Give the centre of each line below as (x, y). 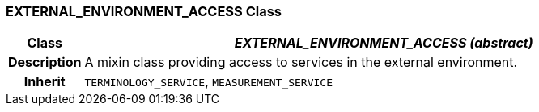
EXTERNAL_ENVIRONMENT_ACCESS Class (144, 11)
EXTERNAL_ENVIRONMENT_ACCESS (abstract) (384, 43)
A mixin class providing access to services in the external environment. (301, 62)
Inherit (45, 82)
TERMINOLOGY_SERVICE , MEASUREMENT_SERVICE (208, 82)
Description (45, 62)
